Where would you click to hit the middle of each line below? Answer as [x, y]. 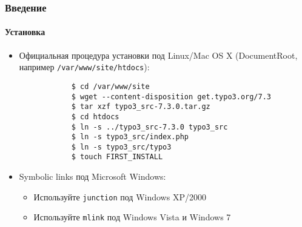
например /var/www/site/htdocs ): [84, 67]
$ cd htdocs [95, 117]
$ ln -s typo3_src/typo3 [121, 147]
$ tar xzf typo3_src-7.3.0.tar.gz [141, 107]
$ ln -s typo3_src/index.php [130, 137]
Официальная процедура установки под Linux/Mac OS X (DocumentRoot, [158, 55]
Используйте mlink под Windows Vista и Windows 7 [132, 217]
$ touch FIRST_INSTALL [117, 157]
